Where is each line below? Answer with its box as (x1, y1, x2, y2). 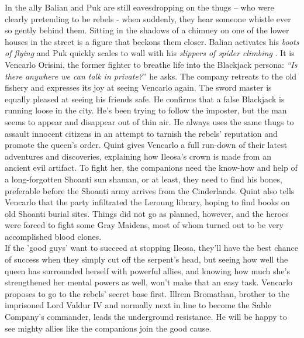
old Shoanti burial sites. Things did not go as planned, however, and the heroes (5, 207, 289, 219)
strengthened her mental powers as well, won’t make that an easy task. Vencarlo (5, 276, 293, 288)
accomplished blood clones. (5, 230, 102, 242)
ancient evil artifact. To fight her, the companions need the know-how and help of (5, 161, 298, 174)
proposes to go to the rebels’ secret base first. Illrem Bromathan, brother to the (5, 287, 290, 299)
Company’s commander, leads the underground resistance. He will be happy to (5, 311, 287, 323)
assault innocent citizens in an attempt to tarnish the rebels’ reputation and (5, 127, 278, 139)
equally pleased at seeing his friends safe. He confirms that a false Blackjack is (5, 92, 285, 105)
